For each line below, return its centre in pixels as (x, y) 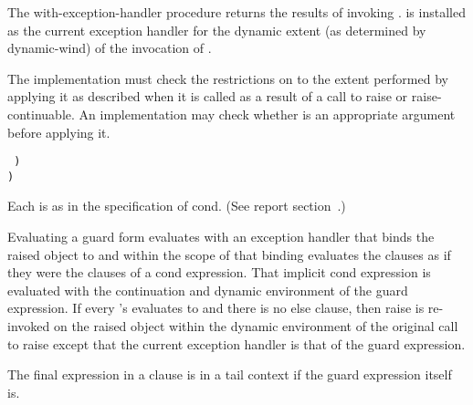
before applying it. (59, 132)
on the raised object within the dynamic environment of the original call (256, 326)
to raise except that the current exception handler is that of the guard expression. (236, 343)
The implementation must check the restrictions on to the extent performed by (228, 78)
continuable (40, 114)
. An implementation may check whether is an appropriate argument (263, 114)
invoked (29, 326)
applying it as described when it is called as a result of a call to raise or (208, 96)
